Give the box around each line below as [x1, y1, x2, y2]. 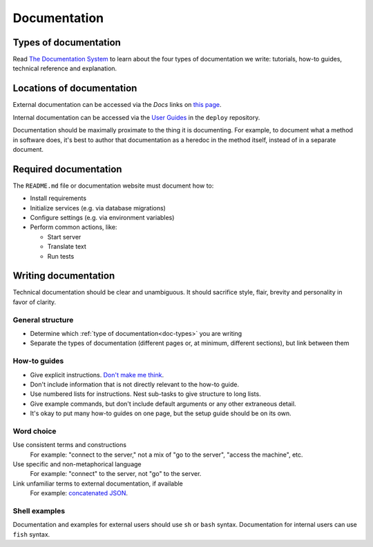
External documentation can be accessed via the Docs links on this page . [12, 101, 222, 109]
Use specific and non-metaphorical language [12, 460, 142, 468]
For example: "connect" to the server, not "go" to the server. [30, 470, 202, 478]
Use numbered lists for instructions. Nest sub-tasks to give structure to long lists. [30, 390, 262, 398]
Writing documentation [12, 270, 115, 282]
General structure [12, 315, 74, 324]
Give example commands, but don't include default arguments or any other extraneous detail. [30, 399, 296, 408]
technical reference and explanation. [12, 64, 117, 72]
